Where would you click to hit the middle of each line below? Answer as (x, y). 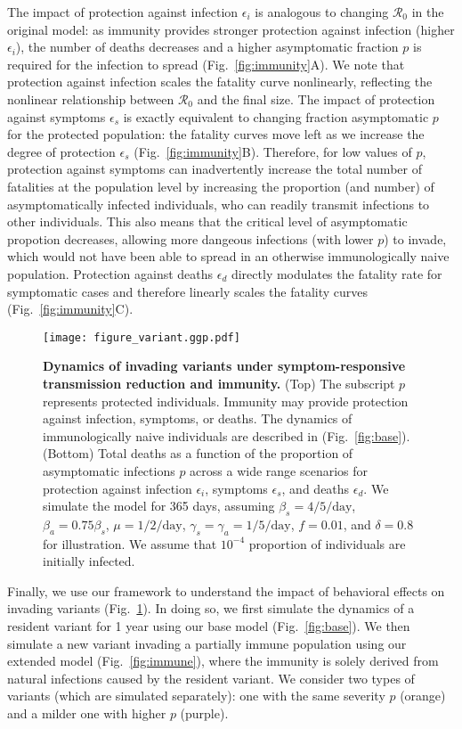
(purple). (204, 713)
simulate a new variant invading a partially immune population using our (207, 643)
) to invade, (415, 238)
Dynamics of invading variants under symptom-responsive (224, 366)
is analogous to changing (322, 12)
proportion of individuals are (327, 543)
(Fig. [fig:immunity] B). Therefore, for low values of (273, 151)
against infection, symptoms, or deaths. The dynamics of (198, 418)
